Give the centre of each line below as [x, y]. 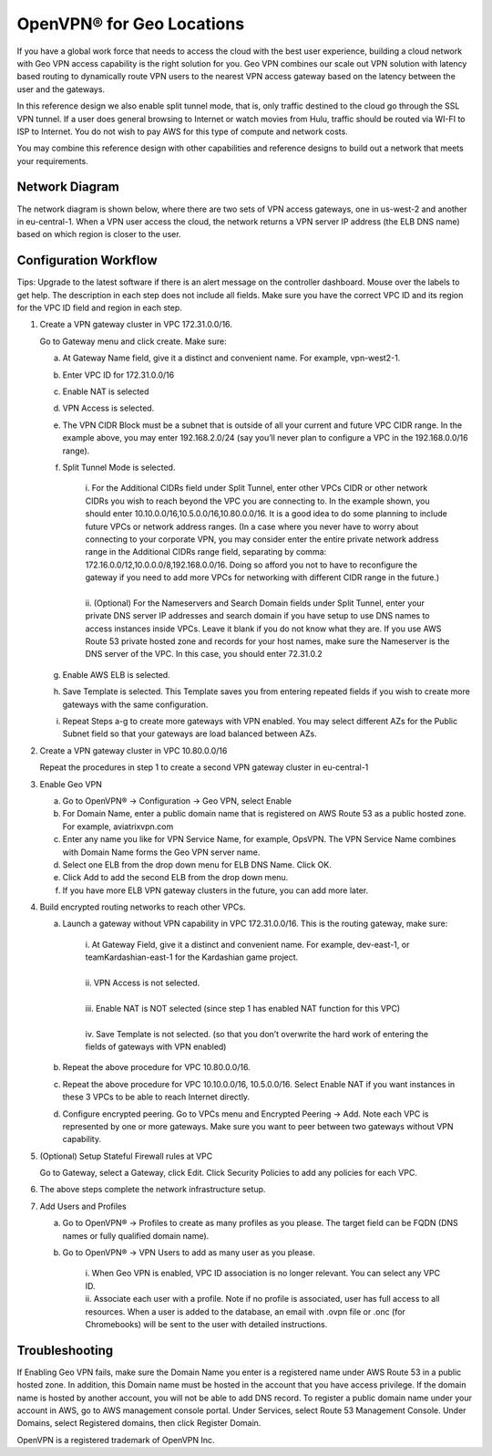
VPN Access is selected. [108, 408]
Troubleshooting [65, 1350]
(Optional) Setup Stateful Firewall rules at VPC [126, 1156]
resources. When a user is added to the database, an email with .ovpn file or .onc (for [245, 1311]
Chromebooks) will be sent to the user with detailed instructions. [206, 1324]
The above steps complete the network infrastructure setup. [153, 1190]
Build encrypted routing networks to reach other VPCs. [143, 907]
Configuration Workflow [87, 260]
